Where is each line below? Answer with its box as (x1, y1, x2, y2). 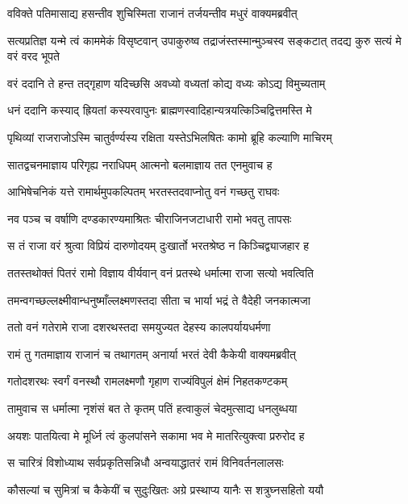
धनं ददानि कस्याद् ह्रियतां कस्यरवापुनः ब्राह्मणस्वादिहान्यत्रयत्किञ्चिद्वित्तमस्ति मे (7, 102, 312, 119)
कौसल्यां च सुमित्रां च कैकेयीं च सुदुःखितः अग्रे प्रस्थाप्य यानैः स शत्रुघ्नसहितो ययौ (7, 481, 324, 498)
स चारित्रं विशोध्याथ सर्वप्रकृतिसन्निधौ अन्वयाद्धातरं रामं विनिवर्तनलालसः (7, 454, 284, 471)
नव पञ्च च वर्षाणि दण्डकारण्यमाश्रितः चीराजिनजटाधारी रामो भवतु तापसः (7, 210, 292, 227)
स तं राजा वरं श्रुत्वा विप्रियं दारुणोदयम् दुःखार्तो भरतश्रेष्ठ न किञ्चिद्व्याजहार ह (7, 237, 310, 254)
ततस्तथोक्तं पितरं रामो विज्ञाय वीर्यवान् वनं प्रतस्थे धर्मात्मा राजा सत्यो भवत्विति (7, 264, 314, 281)
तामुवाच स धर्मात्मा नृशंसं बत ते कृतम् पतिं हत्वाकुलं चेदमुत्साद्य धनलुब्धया (7, 399, 298, 416)
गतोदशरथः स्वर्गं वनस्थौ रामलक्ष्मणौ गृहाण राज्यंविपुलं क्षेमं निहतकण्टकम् (7, 373, 288, 389)
